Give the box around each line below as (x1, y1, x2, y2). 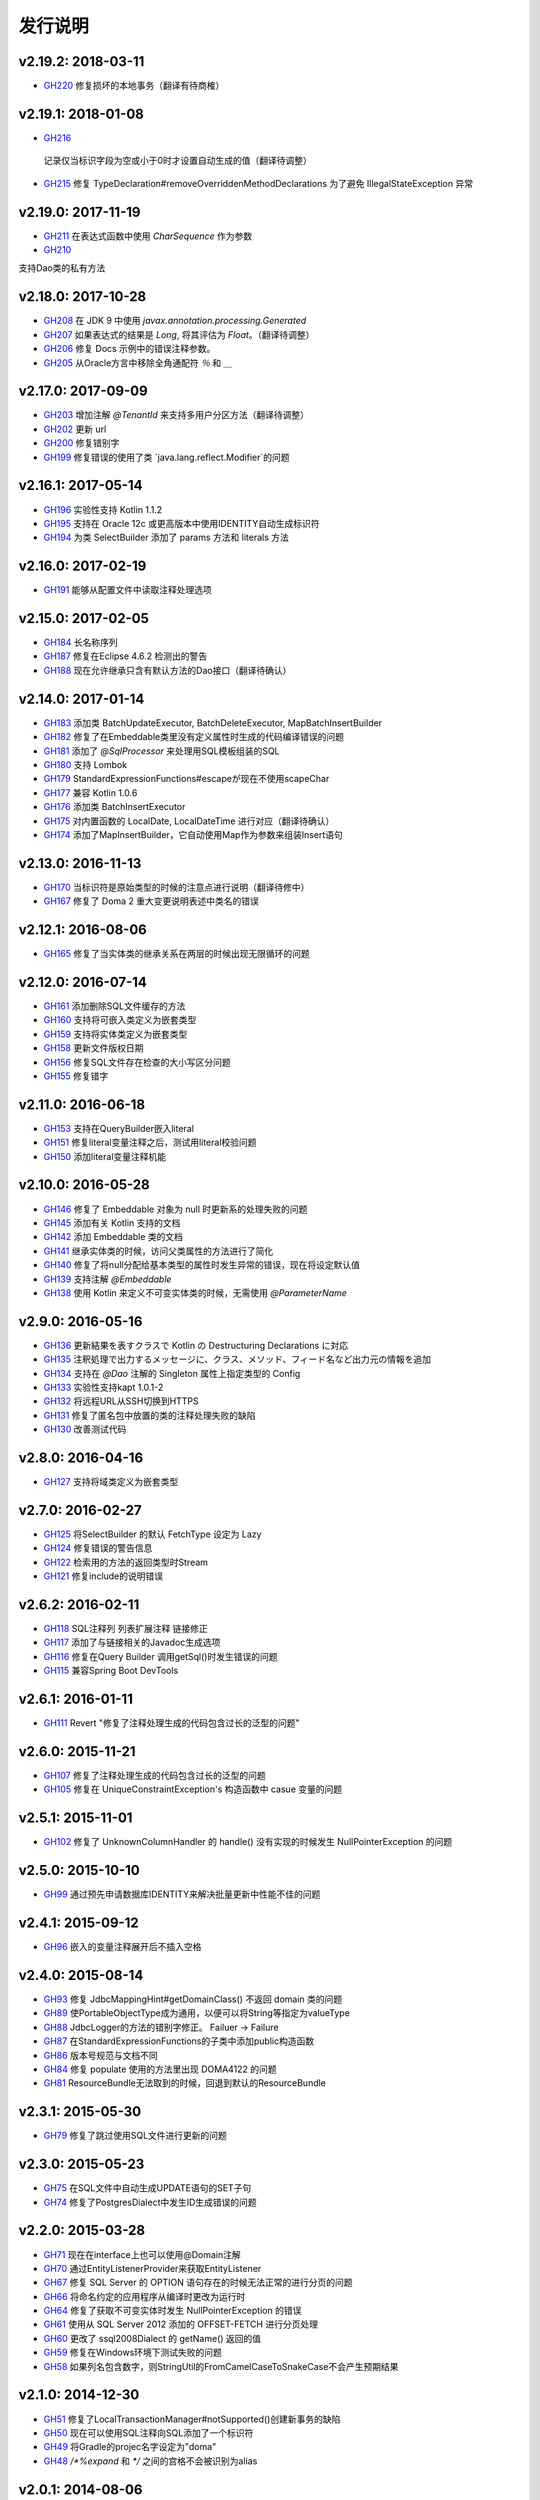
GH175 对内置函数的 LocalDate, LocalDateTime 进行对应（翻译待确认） (43, 815, 335, 827)
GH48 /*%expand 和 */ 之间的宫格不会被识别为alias (43, 2455, 258, 2467)
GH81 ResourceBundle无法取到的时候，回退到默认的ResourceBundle (43, 2077, 327, 2089)
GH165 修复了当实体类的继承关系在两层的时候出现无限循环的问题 (43, 948, 310, 960)
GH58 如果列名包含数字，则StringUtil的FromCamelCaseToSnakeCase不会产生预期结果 (43, 2360, 399, 2372)
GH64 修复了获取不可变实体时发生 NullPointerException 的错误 (43, 2305, 302, 2317)
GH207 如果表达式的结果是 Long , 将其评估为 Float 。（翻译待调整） (43, 328, 315, 340)
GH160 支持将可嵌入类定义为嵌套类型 (43, 1014, 197, 1026)
